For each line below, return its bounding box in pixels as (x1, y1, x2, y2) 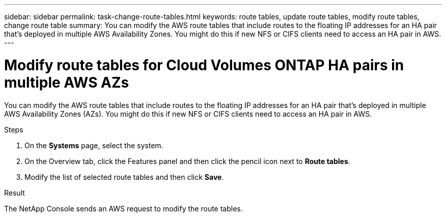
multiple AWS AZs (4, 73, 129, 91)
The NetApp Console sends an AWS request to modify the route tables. (4, 204, 243, 213)
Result (4, 188, 25, 197)
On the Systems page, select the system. (24, 141, 163, 150)
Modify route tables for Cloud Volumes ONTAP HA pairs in (4, 56, 404, 74)
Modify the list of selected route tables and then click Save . (24, 172, 224, 181)
